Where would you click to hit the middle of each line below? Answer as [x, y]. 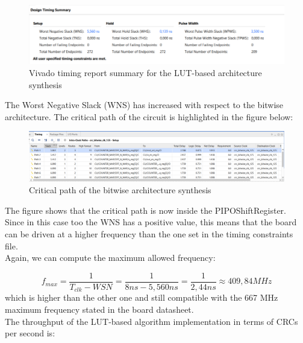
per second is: [30, 333]
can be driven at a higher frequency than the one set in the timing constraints [149, 234]
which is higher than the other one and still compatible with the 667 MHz [142, 297]
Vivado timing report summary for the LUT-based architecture [145, 73]
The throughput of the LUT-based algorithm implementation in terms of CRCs [151, 321]
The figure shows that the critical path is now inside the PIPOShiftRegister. [145, 210]
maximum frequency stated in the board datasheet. [99, 309]
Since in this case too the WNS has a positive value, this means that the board [151, 222]
